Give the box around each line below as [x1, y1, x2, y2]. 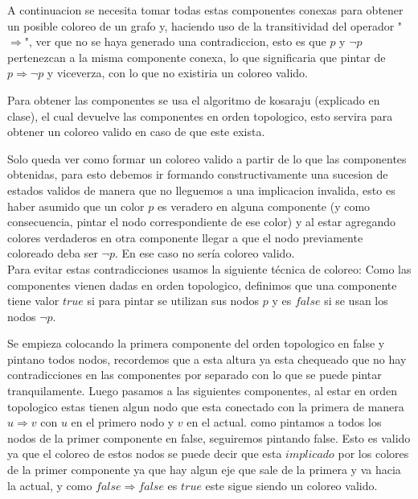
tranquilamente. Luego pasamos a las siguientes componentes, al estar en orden [7, 382, 397, 399]
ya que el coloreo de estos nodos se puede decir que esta [7, 445, 282, 462]
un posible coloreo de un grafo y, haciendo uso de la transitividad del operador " [7, 17, 403, 34]
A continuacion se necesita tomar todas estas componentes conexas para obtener [7, 2, 404, 18]
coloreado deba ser [7, 245, 98, 262]
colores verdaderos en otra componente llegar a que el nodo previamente [7, 229, 363, 245]
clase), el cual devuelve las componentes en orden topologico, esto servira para [7, 107, 393, 124]
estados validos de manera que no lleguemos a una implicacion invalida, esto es [7, 181, 395, 198]
